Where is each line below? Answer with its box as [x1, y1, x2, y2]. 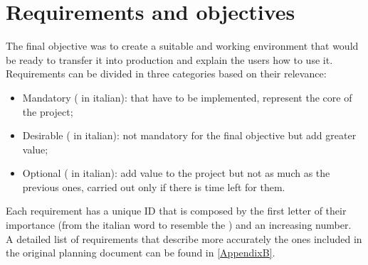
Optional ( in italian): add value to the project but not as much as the [22, 166, 330, 180]
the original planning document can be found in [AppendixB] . [6, 245, 275, 260]
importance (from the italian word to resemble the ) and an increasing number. [6, 217, 352, 232]
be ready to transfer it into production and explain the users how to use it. [6, 52, 333, 67]
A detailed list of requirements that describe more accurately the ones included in [6, 231, 362, 246]
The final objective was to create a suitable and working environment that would [6, 38, 359, 53]
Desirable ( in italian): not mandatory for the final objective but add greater [22, 128, 357, 143]
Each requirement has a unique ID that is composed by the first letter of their [6, 203, 347, 218]
